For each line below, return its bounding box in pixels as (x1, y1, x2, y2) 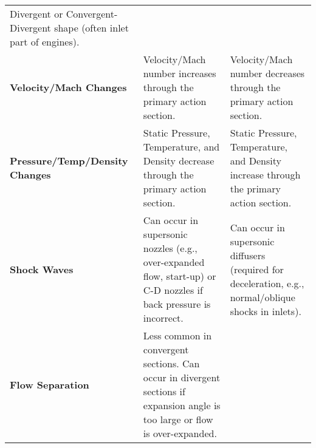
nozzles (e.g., (143, 241, 197, 255)
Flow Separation (10, 377, 89, 392)
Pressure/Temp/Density (10, 154, 128, 168)
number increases (143, 66, 216, 80)
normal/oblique (230, 290, 295, 304)
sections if (143, 384, 185, 398)
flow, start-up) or (143, 269, 216, 283)
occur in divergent (143, 370, 221, 384)
